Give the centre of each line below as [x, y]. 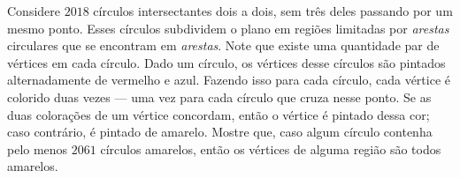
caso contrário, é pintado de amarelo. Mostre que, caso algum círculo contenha [220, 132]
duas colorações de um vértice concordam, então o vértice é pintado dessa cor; [218, 114]
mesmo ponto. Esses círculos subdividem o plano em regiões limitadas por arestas [228, 28]
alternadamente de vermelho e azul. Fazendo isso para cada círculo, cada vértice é [229, 80]
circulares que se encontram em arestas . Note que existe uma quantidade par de [223, 45]
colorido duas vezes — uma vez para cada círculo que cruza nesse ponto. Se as [219, 96]
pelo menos [38, 148]
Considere [34, 11]
